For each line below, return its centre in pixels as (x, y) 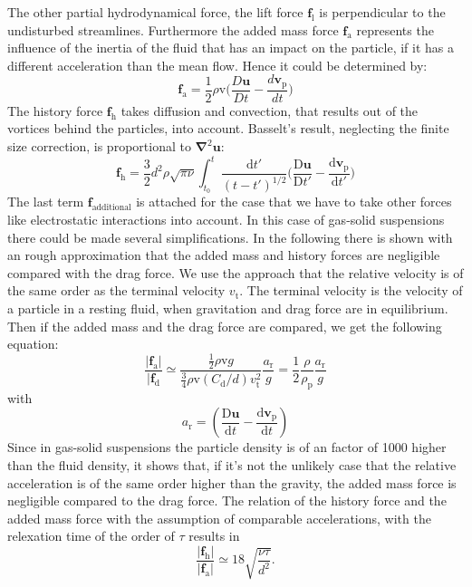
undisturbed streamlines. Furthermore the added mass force (173, 29)
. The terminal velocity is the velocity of (351, 290)
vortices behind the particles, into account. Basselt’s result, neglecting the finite (228, 128)
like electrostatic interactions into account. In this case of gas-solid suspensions (226, 219)
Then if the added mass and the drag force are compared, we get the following (225, 326)
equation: (33, 344)
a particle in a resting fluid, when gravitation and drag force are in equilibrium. (228, 308)
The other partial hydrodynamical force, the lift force (155, 12)
